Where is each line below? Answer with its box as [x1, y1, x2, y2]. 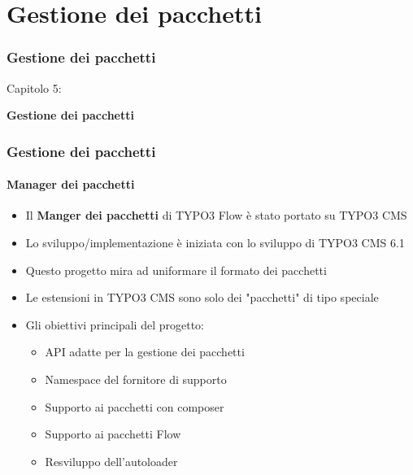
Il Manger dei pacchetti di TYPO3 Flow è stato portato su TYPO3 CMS [25, 207, 407, 224]
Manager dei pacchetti [7, 176, 135, 193]
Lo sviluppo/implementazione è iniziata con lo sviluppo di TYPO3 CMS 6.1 [25, 234, 405, 251]
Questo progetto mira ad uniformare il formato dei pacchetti [25, 261, 327, 278]
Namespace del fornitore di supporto [45, 370, 227, 387]
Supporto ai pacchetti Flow [45, 425, 181, 442]
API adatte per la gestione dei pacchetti [45, 343, 245, 360]
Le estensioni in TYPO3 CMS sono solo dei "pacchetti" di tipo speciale [25, 289, 379, 306]
